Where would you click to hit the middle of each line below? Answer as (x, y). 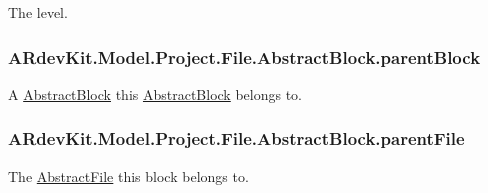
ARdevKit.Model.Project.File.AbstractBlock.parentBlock (244, 56)
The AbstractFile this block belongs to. (128, 175)
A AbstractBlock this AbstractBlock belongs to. (155, 93)
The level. (38, 12)
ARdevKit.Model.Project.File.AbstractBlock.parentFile (236, 138)
